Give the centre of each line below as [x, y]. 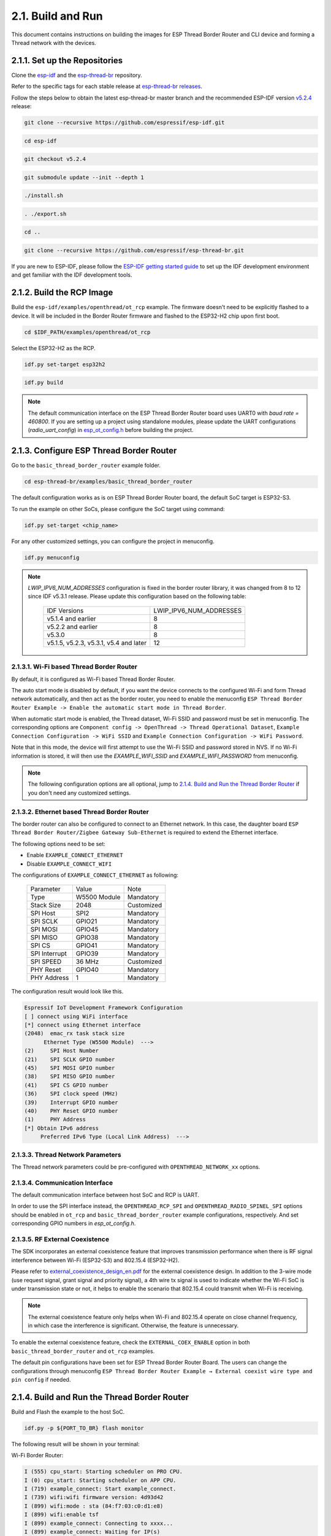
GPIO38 [87, 938]
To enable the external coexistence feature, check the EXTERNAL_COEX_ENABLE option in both [131, 1342]
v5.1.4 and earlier [71, 619]
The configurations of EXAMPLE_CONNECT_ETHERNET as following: [95, 875]
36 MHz [87, 962]
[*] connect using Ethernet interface [82, 1025]
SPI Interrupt [48, 954]
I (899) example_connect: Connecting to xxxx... [99, 1523]
